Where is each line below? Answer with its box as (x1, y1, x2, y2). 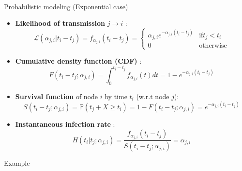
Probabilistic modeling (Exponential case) (4, 1, 128, 11)
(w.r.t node (136, 91, 169, 101)
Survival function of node (15, 91, 98, 101)
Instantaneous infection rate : (15, 119, 115, 129)
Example (4, 158, 30, 168)
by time (105, 91, 127, 101)
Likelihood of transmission (15, 17, 105, 28)
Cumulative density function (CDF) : (15, 55, 142, 66)
